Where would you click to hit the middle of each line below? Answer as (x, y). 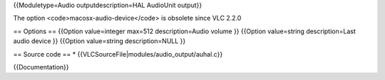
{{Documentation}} (41, 67)
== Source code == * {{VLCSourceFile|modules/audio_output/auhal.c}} (118, 54)
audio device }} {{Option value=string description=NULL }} (99, 41)
